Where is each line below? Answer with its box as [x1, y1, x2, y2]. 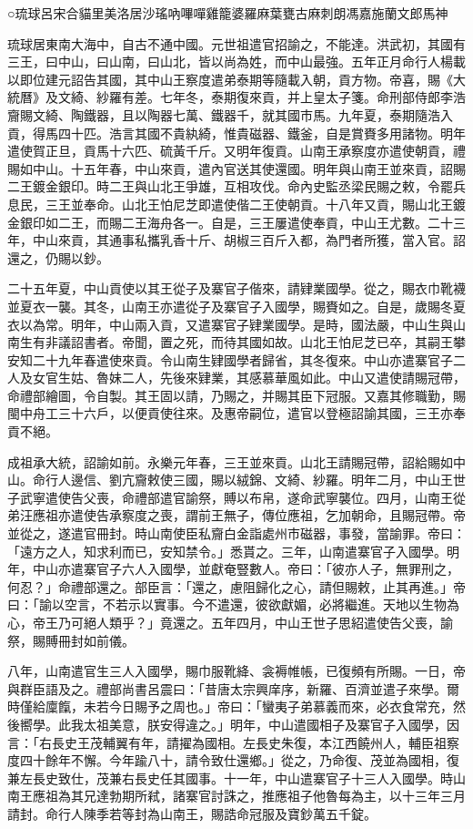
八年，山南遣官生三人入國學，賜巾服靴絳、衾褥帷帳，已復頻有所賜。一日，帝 [7, 661, 466, 681]
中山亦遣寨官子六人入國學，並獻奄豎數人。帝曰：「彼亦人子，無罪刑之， [32, 559, 459, 578]
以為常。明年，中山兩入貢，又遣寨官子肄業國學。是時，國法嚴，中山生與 [19, 314, 453, 333]
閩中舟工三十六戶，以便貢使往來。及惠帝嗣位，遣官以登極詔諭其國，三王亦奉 [7, 404, 466, 423]
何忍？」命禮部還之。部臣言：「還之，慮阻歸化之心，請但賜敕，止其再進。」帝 [7, 577, 466, 596]
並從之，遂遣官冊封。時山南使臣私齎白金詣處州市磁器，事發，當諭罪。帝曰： [7, 524, 466, 543]
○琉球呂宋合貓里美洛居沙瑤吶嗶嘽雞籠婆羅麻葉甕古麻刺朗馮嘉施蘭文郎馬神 [7, 4, 448, 22]
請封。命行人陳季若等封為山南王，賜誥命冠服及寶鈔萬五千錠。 [7, 803, 377, 823]
